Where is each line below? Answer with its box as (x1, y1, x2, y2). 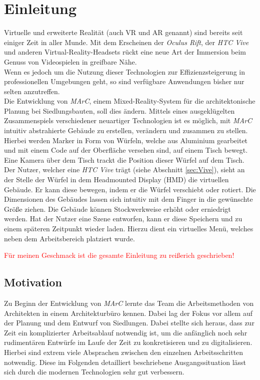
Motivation (4, 274, 62, 290)
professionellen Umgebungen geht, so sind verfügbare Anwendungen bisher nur (4, 76, 244, 87)
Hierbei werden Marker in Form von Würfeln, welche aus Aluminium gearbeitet (4, 135, 248, 145)
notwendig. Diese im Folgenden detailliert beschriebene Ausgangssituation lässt (4, 356, 246, 367)
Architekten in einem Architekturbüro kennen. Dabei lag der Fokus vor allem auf (4, 307, 252, 318)
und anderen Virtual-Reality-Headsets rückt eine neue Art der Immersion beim (4, 47, 246, 57)
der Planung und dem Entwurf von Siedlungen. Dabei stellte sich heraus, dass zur (4, 317, 254, 328)
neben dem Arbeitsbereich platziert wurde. (4, 233, 135, 243)
